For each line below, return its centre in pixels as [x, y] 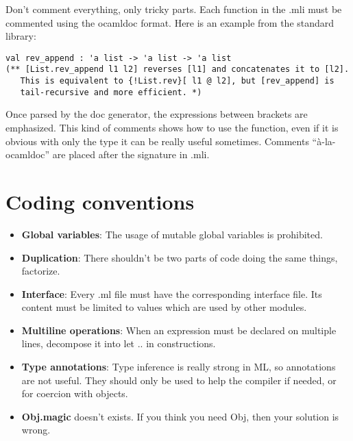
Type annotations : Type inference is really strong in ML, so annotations [179, 367]
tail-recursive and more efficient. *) [111, 92]
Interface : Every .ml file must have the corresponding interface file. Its [172, 293]
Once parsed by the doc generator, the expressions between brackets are [157, 114]
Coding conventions [100, 201]
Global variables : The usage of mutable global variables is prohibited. [172, 234]
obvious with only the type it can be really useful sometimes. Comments [157, 141]
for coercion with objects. [75, 393]
